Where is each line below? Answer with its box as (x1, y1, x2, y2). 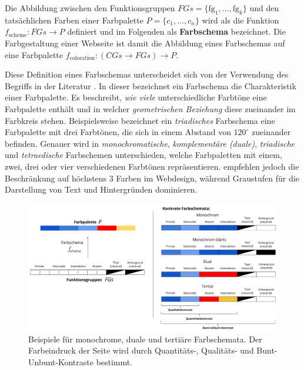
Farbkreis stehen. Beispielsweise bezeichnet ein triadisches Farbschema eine (5, 114, 275, 126)
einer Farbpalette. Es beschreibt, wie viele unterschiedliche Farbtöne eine (5, 91, 267, 103)
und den (249, 2, 279, 14)
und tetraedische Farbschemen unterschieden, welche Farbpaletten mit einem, (5, 149, 282, 161)
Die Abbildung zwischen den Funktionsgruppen (5, 2, 175, 14)
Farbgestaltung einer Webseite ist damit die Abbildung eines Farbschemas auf (5, 36, 285, 49)
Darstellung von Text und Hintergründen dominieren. (5, 183, 198, 196)
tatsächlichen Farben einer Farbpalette (5, 14, 143, 26)
